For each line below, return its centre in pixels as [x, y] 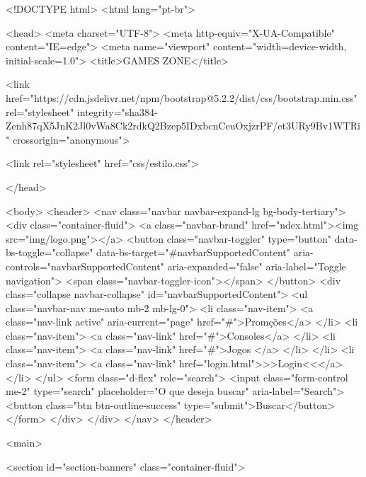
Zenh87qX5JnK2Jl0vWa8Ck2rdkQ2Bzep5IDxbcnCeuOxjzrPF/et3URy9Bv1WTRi [183, 126]
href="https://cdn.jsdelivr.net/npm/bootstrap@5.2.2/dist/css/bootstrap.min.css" [182, 97]
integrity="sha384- [117, 111]
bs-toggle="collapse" [50, 252]
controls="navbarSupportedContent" [85, 266]
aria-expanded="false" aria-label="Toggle [257, 266]
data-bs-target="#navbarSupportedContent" [194, 252]
